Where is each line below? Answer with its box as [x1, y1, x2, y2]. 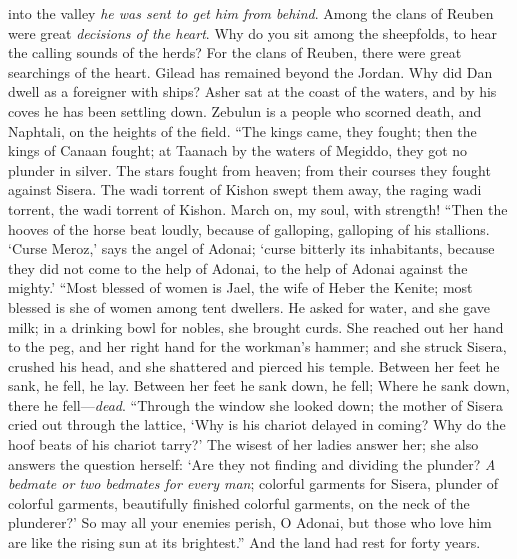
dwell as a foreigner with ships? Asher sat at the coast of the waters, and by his [8, 81, 497, 102]
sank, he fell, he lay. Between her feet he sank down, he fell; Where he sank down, [8, 375, 510, 396]
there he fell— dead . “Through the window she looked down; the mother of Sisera [8, 394, 503, 415]
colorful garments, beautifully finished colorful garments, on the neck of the [8, 492, 470, 513]
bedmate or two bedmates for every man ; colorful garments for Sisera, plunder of [8, 473, 499, 494]
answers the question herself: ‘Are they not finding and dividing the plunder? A [8, 453, 496, 474]
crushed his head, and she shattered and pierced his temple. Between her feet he [8, 355, 500, 376]
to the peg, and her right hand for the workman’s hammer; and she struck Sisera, [8, 336, 507, 357]
